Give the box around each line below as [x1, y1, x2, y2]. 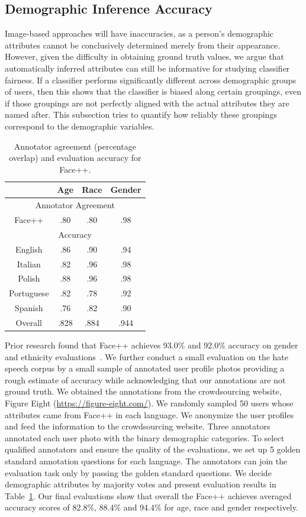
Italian [17, 257, 41, 270]
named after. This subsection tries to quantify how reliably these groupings [5, 108, 277, 121]
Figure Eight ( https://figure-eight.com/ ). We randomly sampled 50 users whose [5, 396, 294, 409]
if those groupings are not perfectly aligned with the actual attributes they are [5, 96, 289, 109]
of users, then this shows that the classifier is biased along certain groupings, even [5, 85, 302, 98]
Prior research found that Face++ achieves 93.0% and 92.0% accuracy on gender [5, 339, 298, 351]
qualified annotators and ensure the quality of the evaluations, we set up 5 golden [5, 443, 301, 455]
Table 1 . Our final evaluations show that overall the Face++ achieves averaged [5, 489, 292, 502]
